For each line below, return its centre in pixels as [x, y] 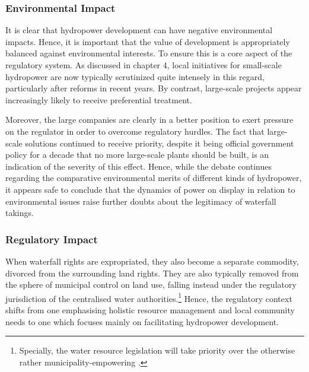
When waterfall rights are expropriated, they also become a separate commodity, [152, 261]
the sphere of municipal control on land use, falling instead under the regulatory [151, 284]
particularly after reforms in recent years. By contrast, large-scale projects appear [154, 88]
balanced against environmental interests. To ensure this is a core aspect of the [149, 53]
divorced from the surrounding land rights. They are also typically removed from [152, 273]
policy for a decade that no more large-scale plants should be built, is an [137, 155]
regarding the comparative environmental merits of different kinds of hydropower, [154, 178]
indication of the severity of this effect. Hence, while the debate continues [139, 166]
